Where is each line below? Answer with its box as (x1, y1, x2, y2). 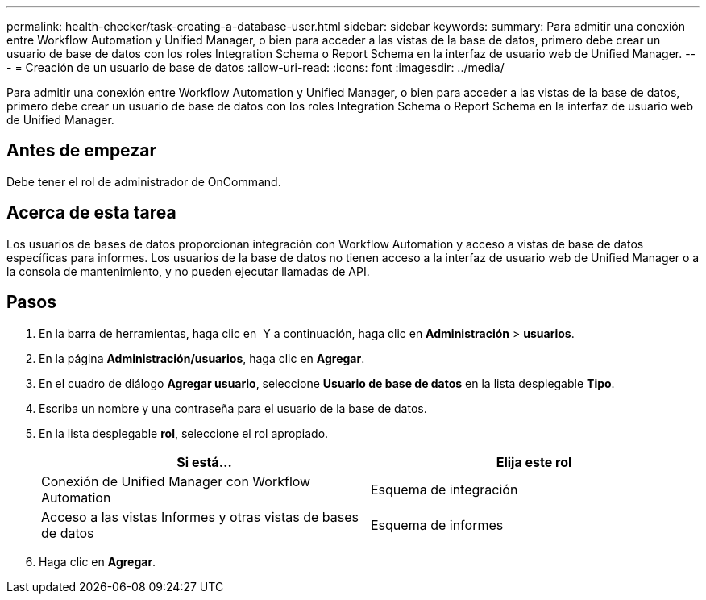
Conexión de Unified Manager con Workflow (41, 473, 311, 490)
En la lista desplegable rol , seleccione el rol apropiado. (39, 426, 329, 440)
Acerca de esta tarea (6, 202, 176, 223)
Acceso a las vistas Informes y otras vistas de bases (41, 508, 359, 525)
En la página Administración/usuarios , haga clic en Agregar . (39, 351, 365, 365)
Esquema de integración (371, 481, 518, 498)
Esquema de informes (371, 516, 504, 533)
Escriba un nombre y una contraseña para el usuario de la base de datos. (39, 401, 427, 415)
